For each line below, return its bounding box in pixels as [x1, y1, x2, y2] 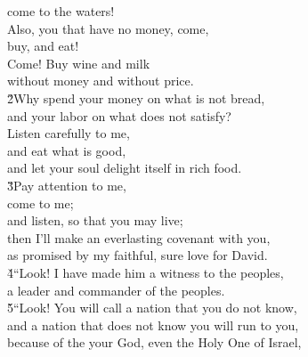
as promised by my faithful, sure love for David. [7, 246, 268, 264]
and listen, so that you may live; [7, 211, 183, 230]
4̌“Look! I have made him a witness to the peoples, [7, 263, 284, 281]
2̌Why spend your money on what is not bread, [7, 88, 265, 107]
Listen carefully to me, [7, 124, 130, 142]
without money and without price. [7, 71, 194, 90]
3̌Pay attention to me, [7, 175, 126, 194]
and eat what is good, [7, 141, 126, 159]
